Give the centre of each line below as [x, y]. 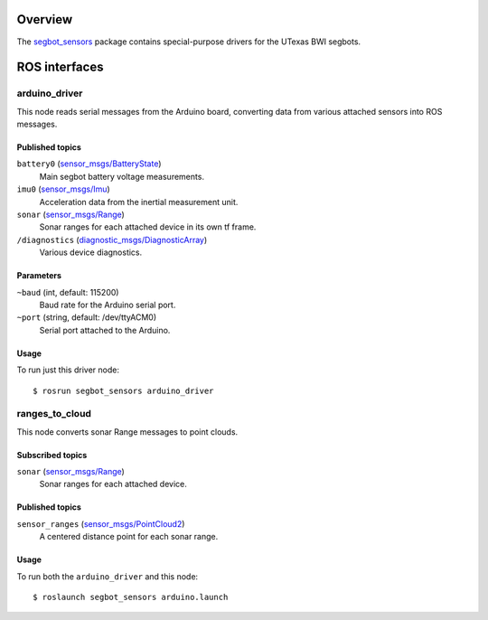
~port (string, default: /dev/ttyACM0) [87, 317]
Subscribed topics [52, 455]
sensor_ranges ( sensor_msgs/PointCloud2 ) [101, 523]
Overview [45, 19]
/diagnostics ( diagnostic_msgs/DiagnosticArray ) [112, 240]
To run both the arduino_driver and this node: [108, 576]
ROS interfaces [60, 67]
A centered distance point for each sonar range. [129, 537]
